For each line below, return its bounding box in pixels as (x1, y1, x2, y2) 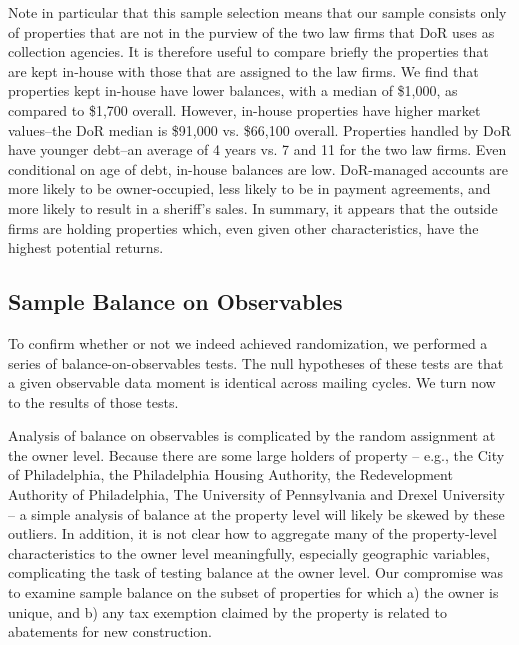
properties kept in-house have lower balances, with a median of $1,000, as (8, 80, 458, 101)
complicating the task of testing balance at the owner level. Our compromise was (8, 562, 504, 583)
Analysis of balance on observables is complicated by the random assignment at (8, 425, 496, 446)
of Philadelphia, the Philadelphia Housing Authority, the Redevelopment (8, 464, 453, 485)
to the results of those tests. (8, 391, 179, 412)
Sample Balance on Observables (8, 286, 343, 317)
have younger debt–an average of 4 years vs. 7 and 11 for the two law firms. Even (8, 139, 507, 160)
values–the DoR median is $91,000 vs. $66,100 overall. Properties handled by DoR (8, 119, 512, 140)
